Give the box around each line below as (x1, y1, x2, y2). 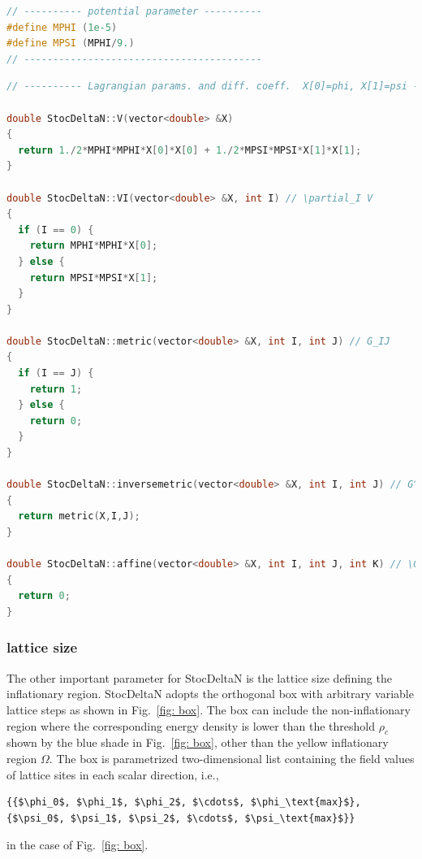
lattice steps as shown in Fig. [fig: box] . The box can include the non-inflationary (6, 701, 411, 718)
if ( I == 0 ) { (18, 223, 94, 236)
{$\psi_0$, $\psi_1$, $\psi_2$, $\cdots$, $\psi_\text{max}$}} (6, 812, 355, 824)
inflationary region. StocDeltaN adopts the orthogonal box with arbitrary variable (6, 685, 414, 702)
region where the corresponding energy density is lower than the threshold (6, 717, 376, 734)
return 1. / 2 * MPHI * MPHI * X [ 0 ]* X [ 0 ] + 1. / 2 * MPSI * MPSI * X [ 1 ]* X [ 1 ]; (18, 144, 362, 156)
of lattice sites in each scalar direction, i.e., (6, 766, 219, 783)
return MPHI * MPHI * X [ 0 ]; (29, 240, 158, 252)
